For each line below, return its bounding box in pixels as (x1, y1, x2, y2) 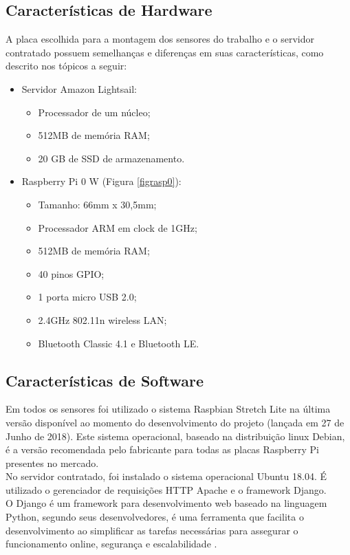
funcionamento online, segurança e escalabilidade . (6, 536, 217, 551)
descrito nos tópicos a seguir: (6, 58, 127, 73)
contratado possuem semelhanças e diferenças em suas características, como (6, 45, 324, 59)
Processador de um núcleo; (38, 105, 151, 119)
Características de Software (6, 369, 204, 391)
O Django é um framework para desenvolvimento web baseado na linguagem (6, 496, 327, 510)
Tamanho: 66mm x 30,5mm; (38, 197, 157, 211)
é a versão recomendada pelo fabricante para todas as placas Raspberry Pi (6, 442, 319, 457)
